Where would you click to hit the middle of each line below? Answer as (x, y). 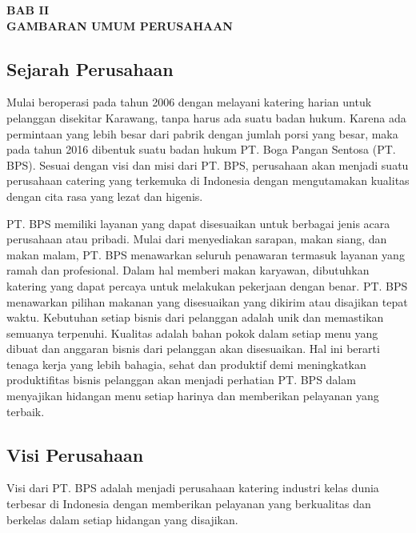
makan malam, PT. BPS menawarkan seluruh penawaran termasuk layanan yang (206, 254)
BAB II (28, 10)
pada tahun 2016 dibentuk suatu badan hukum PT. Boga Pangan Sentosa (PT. (201, 149)
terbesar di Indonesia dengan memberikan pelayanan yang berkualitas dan (189, 504)
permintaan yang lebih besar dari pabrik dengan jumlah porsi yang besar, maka (202, 133)
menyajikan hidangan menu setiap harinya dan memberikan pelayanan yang (193, 396)
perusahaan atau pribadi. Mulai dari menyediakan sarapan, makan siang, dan (197, 239)
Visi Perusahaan (75, 454)
